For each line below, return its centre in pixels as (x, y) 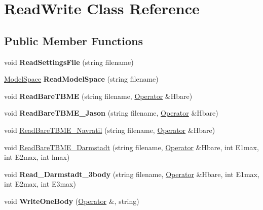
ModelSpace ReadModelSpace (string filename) (81, 79)
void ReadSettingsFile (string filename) (69, 62)
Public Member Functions (73, 40)
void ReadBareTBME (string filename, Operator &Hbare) (98, 96)
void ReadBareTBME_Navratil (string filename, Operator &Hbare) (110, 130)
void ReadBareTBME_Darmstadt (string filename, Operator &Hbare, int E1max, (131, 147)
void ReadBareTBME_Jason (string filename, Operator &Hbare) (111, 113)
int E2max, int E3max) (40, 184)
